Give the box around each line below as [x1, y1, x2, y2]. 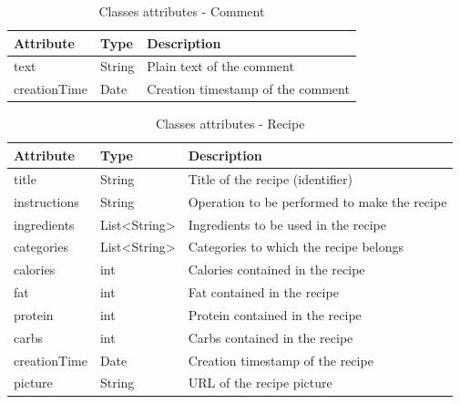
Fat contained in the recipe [188, 283, 339, 302]
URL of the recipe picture [188, 373, 332, 392]
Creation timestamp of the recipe [188, 350, 373, 369]
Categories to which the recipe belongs [188, 237, 404, 256]
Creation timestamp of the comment [147, 79, 350, 98]
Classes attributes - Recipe [155, 114, 305, 133]
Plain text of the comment [147, 57, 294, 76]
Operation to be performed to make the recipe [188, 192, 447, 211]
